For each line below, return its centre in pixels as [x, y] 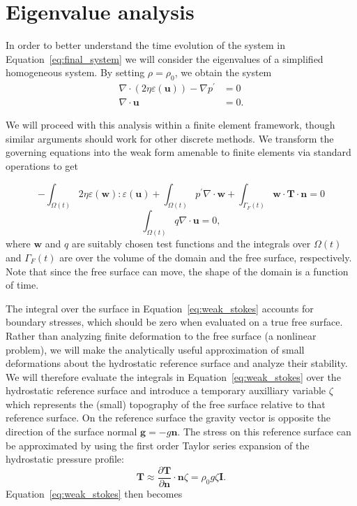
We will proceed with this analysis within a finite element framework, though [170, 125]
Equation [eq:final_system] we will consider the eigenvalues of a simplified [165, 58]
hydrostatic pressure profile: [65, 459]
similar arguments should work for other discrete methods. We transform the [170, 138]
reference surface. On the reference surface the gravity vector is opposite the [168, 418]
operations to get [42, 166]
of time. [22, 285]
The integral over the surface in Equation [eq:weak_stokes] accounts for [160, 308]
